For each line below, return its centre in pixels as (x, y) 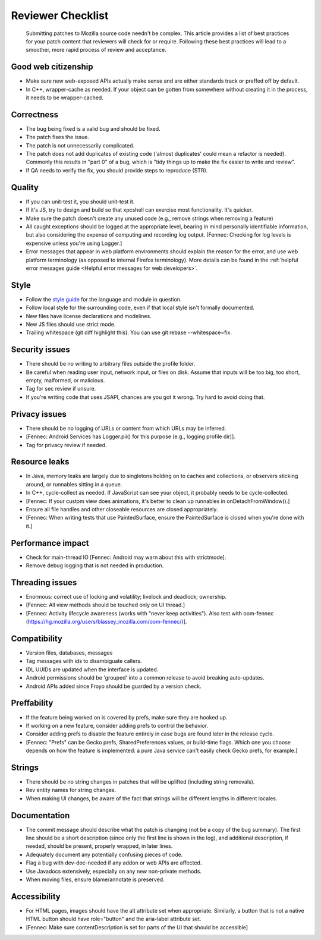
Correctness (35, 114)
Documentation (40, 815)
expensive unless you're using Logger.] (74, 243)
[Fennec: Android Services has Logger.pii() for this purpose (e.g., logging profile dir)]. (131, 436)
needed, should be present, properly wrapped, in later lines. (99, 846)
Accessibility (36, 896)
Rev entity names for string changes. (71, 790)
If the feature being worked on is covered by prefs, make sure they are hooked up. (127, 717)
